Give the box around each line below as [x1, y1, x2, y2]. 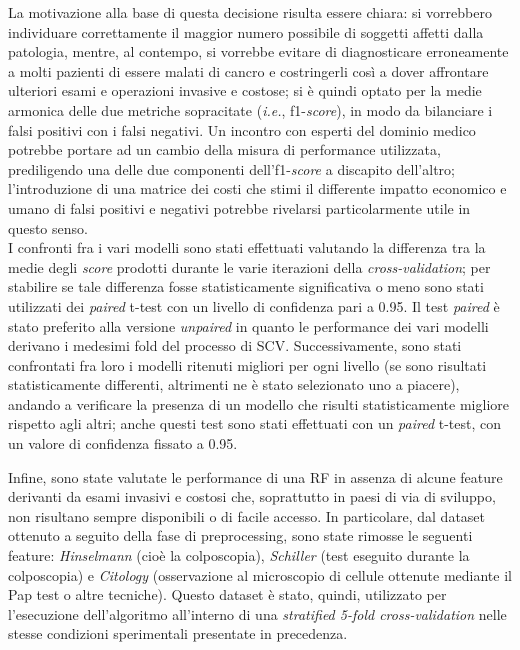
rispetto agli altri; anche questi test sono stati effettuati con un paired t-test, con [8, 413, 502, 434]
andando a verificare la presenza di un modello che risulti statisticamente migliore [8, 393, 509, 414]
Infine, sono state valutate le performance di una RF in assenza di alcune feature [8, 466, 503, 487]
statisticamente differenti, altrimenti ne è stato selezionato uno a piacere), [8, 374, 460, 395]
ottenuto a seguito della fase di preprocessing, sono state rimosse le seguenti [8, 525, 473, 546]
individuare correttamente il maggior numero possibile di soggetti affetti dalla [8, 21, 484, 42]
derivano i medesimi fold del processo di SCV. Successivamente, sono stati [8, 335, 462, 356]
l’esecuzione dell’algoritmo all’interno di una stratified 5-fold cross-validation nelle [8, 603, 507, 624]
